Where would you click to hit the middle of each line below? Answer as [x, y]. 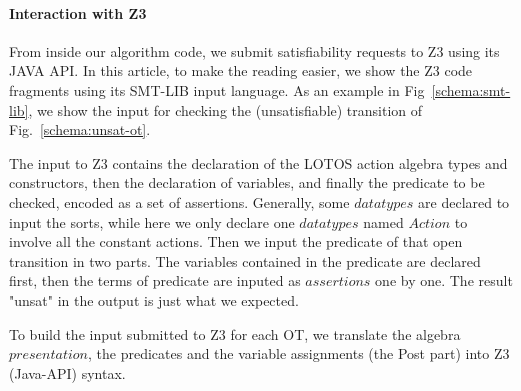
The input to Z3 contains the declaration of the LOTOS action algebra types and [258, 162]
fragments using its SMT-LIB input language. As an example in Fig [217, 89]
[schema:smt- [471, 89]
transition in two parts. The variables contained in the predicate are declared [245, 260]
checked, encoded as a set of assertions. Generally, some [179, 201]
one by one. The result [444, 280]
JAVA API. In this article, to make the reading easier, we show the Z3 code [241, 70]
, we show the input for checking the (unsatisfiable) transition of [225, 109]
